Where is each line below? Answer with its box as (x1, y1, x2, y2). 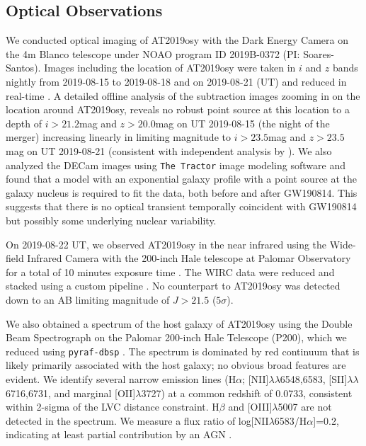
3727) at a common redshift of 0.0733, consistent (141, 385, 353, 400)
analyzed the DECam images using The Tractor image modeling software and (6, 157, 345, 172)
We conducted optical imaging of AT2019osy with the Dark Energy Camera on (6, 33, 348, 47)
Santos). (6, 60, 41, 75)
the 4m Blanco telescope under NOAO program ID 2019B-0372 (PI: (6, 46, 300, 61)
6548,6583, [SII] (280, 371, 348, 386)
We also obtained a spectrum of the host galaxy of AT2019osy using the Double (6, 316, 353, 331)
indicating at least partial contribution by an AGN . (6, 427, 232, 442)
